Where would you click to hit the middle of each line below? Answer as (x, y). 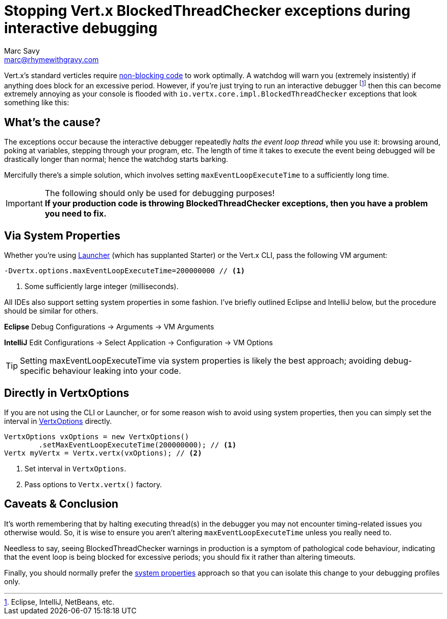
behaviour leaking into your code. (117, 371)
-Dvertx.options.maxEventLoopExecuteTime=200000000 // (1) (125, 271)
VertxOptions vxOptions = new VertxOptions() (97, 436)
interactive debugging (81, 28)
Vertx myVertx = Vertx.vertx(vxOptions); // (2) (103, 453)
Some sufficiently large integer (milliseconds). (102, 287)
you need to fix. (76, 214)
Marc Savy (22, 51)
